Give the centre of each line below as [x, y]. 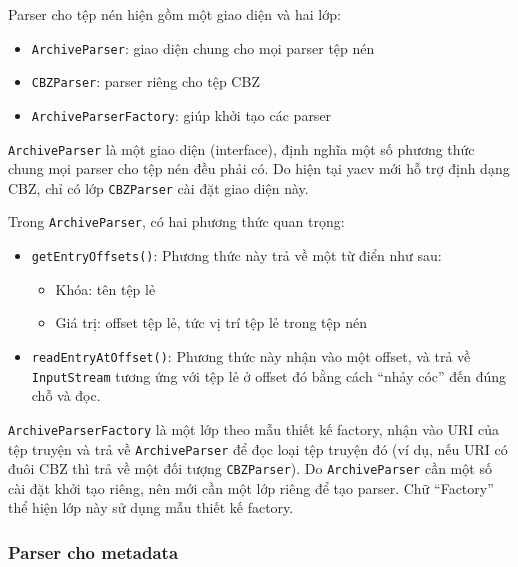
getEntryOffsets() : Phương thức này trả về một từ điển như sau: [236, 255]
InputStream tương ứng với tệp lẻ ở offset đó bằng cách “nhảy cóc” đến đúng [269, 375]
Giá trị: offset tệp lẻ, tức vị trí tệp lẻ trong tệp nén [211, 322]
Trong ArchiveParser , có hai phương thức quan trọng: [176, 221]
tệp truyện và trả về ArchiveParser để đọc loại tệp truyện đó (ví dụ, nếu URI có [258, 448]
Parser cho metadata [93, 551]
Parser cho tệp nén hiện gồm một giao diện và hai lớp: [174, 14]
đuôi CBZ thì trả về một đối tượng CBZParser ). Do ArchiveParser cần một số [250, 468]
